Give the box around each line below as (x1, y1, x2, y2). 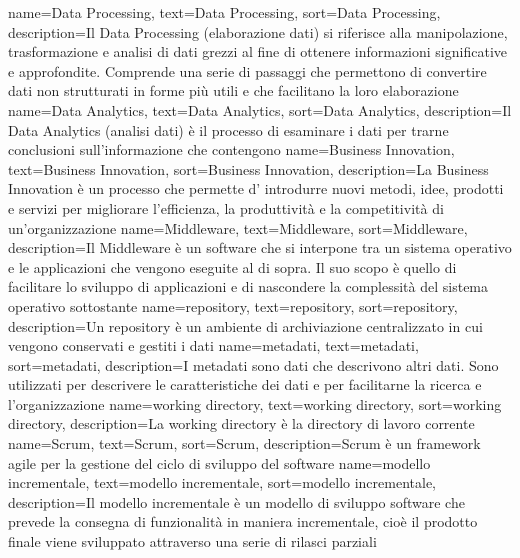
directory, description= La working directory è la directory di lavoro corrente (8, 413, 475, 434)
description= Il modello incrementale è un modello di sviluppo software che (8, 491, 465, 512)
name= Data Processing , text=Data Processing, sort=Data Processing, (8, 2, 441, 22)
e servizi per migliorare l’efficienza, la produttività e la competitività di (8, 197, 444, 218)
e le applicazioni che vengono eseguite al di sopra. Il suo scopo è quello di (8, 256, 457, 277)
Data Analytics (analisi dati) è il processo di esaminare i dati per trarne (8, 119, 449, 140)
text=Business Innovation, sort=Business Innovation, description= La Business (8, 158, 489, 179)
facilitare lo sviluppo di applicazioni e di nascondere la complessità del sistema (8, 276, 489, 297)
